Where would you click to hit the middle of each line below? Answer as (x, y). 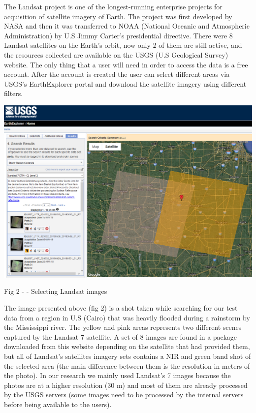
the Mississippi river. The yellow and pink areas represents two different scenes (123, 327)
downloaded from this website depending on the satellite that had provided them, (127, 346)
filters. (14, 93)
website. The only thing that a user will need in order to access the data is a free (126, 64)
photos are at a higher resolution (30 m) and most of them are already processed (126, 385)
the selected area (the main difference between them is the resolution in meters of (127, 365)
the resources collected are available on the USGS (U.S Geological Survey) (116, 54)
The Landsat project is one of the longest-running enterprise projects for (113, 6)
